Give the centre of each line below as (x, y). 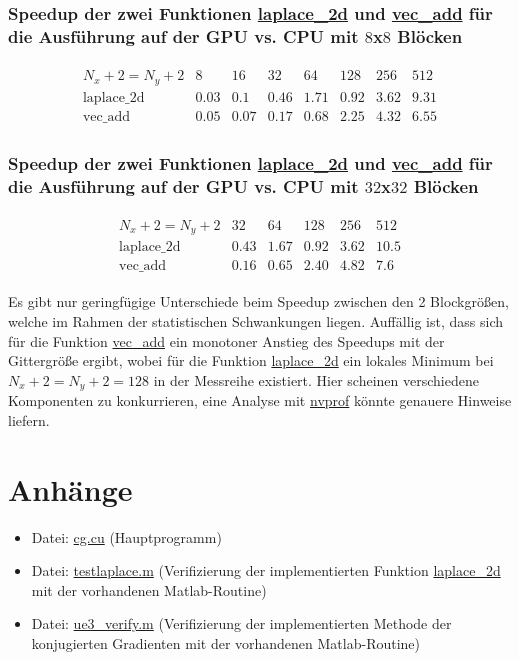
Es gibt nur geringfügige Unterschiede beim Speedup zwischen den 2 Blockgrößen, (258, 301)
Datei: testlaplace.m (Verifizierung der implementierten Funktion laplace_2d (266, 570)
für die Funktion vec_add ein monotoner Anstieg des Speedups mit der (226, 340)
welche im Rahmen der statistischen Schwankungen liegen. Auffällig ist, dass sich (255, 321)
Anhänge (70, 488)
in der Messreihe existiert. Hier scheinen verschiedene (316, 379)
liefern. (29, 419)
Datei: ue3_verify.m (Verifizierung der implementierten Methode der (241, 623)
